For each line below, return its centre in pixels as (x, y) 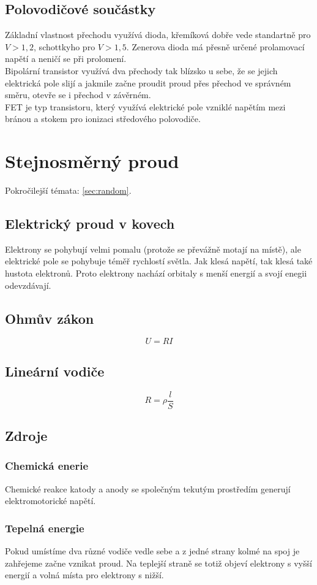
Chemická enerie (47, 466)
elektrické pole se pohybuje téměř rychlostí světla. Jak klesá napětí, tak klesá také (159, 261)
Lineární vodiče (55, 371)
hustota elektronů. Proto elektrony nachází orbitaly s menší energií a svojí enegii (156, 273)
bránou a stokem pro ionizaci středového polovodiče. (103, 119)
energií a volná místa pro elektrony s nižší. (84, 575)
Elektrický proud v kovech (90, 224)
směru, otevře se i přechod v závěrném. (78, 95)
